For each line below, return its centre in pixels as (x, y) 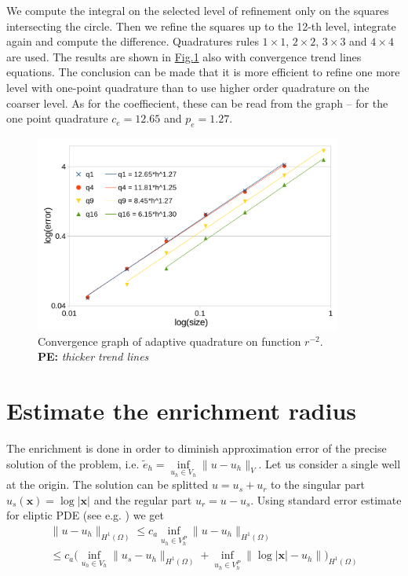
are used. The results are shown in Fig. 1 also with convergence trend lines (184, 56)
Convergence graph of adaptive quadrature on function (169, 341)
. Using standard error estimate (326, 499)
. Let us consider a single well (330, 463)
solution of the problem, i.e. (73, 463)
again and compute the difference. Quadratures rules (133, 41)
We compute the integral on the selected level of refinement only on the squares (198, 10)
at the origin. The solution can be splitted (107, 484)
